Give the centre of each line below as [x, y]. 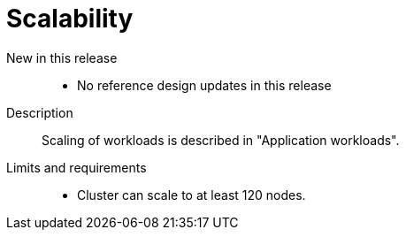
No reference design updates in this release [204, 85]
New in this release [62, 57]
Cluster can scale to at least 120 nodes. [192, 195]
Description [40, 112]
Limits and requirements [77, 167]
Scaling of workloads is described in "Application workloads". [221, 140]
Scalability [70, 19]
